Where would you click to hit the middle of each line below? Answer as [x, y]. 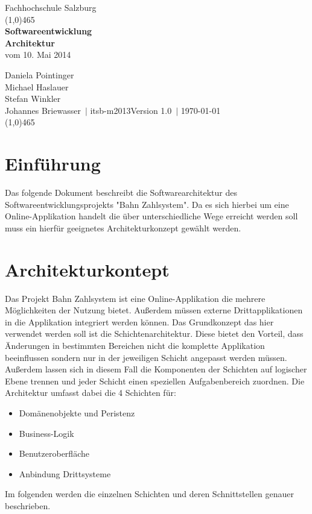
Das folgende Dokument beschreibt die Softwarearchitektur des [121, 193]
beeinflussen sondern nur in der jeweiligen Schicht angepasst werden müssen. [146, 357]
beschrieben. [28, 505]
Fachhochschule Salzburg [51, 7]
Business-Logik [46, 433]
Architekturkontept [87, 269]
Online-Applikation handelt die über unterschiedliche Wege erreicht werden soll [151, 216]
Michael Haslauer [37, 86]
